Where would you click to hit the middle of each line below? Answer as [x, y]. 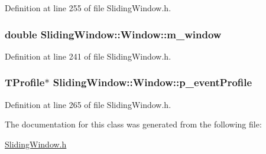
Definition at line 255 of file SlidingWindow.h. [88, 8]
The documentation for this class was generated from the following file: [133, 124]
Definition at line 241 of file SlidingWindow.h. [88, 56]
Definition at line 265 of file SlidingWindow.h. [88, 104]
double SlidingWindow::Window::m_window [113, 34]
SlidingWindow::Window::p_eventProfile [153, 82]
